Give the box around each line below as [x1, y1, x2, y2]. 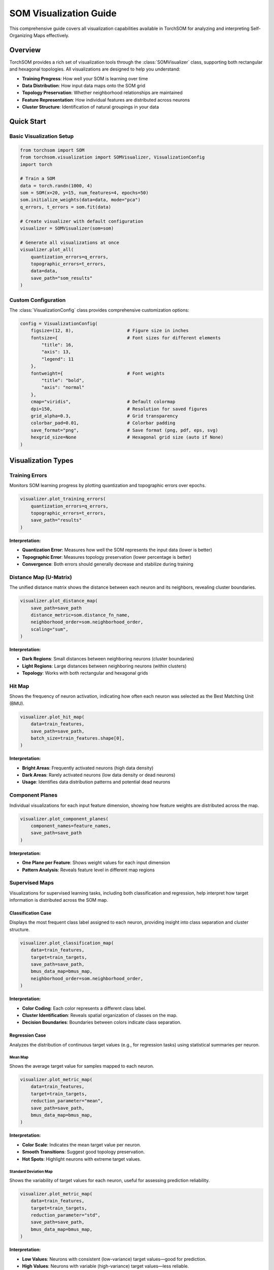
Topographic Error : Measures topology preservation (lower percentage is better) [22, 554, 192, 560]
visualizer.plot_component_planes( [20, 816, 109, 821]
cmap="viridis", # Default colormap [30, 399, 176, 405]
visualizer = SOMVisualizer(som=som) [20, 226, 114, 231]
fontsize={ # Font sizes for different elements [30, 335, 221, 340]
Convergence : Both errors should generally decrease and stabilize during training [22, 561, 194, 567]
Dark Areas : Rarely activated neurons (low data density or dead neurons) [22, 772, 176, 778]
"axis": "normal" [41, 385, 85, 391]
